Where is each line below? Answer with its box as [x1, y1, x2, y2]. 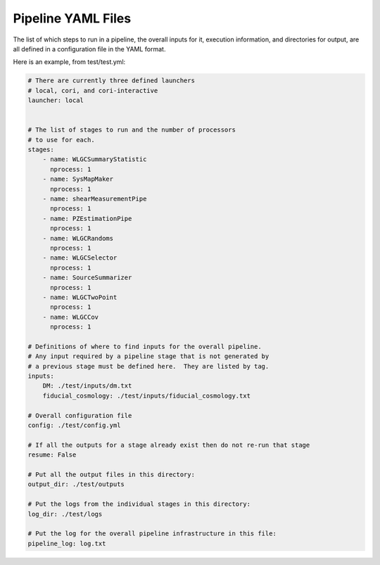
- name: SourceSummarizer [42, 274, 132, 281]
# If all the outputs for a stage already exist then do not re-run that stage [27, 440, 310, 449]
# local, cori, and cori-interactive [27, 87, 158, 94]
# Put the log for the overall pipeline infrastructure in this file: [27, 530, 277, 538]
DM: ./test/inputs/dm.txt [42, 382, 132, 390]
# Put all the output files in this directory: [27, 470, 195, 478]
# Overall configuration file [27, 412, 132, 419]
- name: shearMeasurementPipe [42, 195, 147, 203]
